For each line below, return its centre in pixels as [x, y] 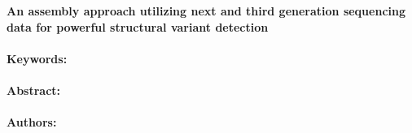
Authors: [32, 122]
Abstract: [34, 90]
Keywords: [37, 58]
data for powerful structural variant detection [138, 26]
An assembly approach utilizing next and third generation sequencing [206, 11]
